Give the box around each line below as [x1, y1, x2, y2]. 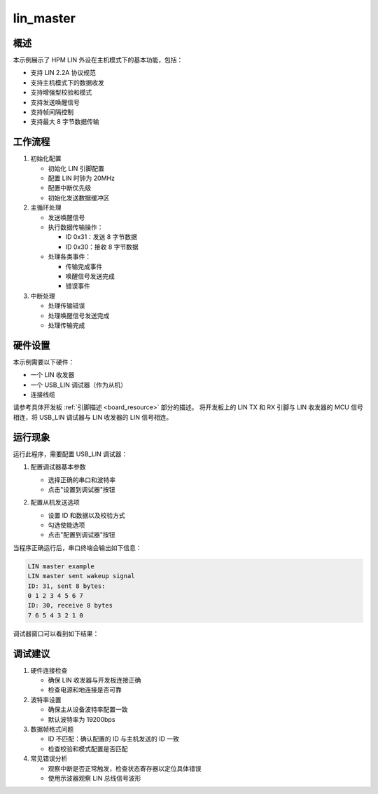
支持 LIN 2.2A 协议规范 [30, 69, 96, 77]
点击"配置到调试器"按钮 [48, 531, 115, 539]
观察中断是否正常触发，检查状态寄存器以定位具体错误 [48, 764, 202, 772]
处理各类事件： [48, 252, 91, 261]
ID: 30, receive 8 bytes [27, 601, 113, 610]
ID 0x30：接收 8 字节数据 [65, 242, 139, 251]
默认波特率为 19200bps [48, 715, 115, 723]
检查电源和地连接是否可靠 [48, 685, 122, 694]
